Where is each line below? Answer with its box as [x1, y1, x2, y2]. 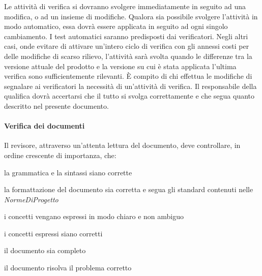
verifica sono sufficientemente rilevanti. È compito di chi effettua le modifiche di [4, 71, 252, 81]
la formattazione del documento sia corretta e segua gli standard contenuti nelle [4, 184, 253, 195]
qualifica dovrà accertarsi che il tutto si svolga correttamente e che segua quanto [4, 90, 254, 101]
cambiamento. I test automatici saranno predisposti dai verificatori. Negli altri [4, 30, 248, 41]
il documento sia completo [4, 245, 86, 256]
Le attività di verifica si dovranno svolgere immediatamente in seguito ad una [4, 1, 246, 11]
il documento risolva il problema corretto [4, 262, 132, 273]
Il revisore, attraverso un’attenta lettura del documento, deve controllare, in [4, 140, 241, 150]
